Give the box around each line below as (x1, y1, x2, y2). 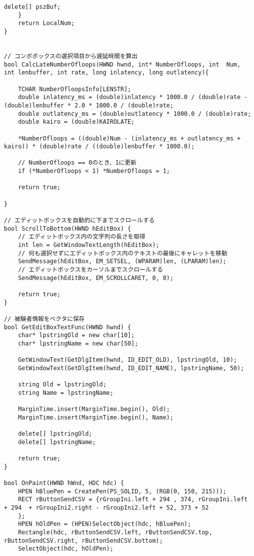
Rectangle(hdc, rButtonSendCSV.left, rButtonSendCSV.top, (18, 529, 213, 536)
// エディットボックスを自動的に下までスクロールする (4, 217, 155, 224)
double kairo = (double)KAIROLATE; (18, 118, 135, 126)
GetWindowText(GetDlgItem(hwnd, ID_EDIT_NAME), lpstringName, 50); (18, 364, 244, 372)
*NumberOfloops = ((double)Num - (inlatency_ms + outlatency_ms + (18, 135, 241, 142)
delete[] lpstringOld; (18, 430, 92, 438)
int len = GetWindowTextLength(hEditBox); (18, 242, 159, 249)
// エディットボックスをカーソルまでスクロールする (18, 266, 163, 273)
